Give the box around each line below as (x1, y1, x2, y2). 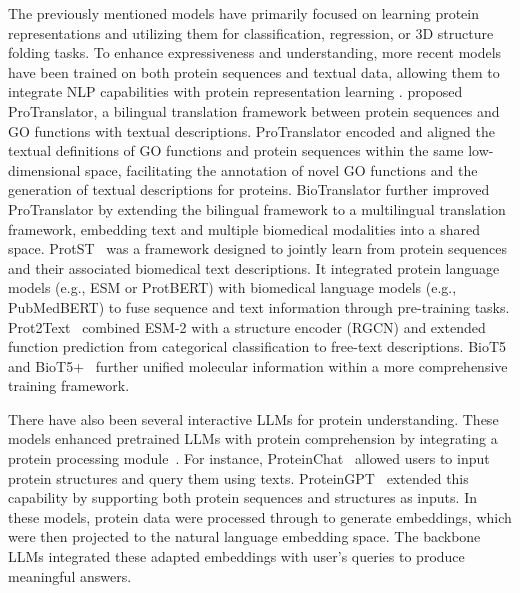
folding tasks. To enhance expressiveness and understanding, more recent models (8, 42, 502, 63)
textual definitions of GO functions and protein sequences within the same (8, 140, 464, 161)
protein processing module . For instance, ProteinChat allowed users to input (8, 448, 490, 469)
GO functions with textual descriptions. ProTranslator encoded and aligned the (8, 120, 495, 141)
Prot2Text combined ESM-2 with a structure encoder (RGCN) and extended (8, 316, 486, 337)
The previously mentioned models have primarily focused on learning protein (8, 3, 480, 23)
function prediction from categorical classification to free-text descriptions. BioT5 (8, 336, 507, 357)
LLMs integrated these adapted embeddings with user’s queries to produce (8, 546, 465, 567)
